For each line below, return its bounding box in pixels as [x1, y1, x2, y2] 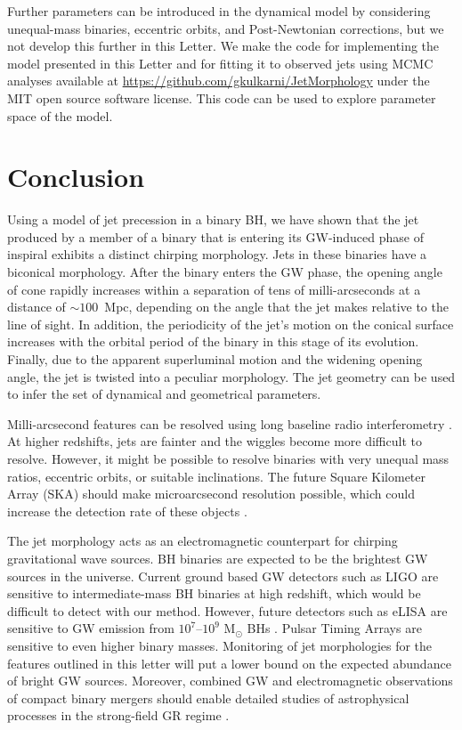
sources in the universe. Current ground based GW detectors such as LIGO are [7, 566, 439, 585]
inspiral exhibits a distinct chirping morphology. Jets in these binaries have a [7, 245, 427, 264]
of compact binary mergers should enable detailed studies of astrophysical [7, 688, 409, 707]
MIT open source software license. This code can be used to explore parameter [7, 88, 436, 107]
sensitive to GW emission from [7, 619, 174, 637]
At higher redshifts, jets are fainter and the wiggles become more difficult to [7, 432, 422, 450]
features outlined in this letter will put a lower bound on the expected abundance [7, 653, 451, 672]
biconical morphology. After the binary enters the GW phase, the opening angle [7, 263, 442, 281]
